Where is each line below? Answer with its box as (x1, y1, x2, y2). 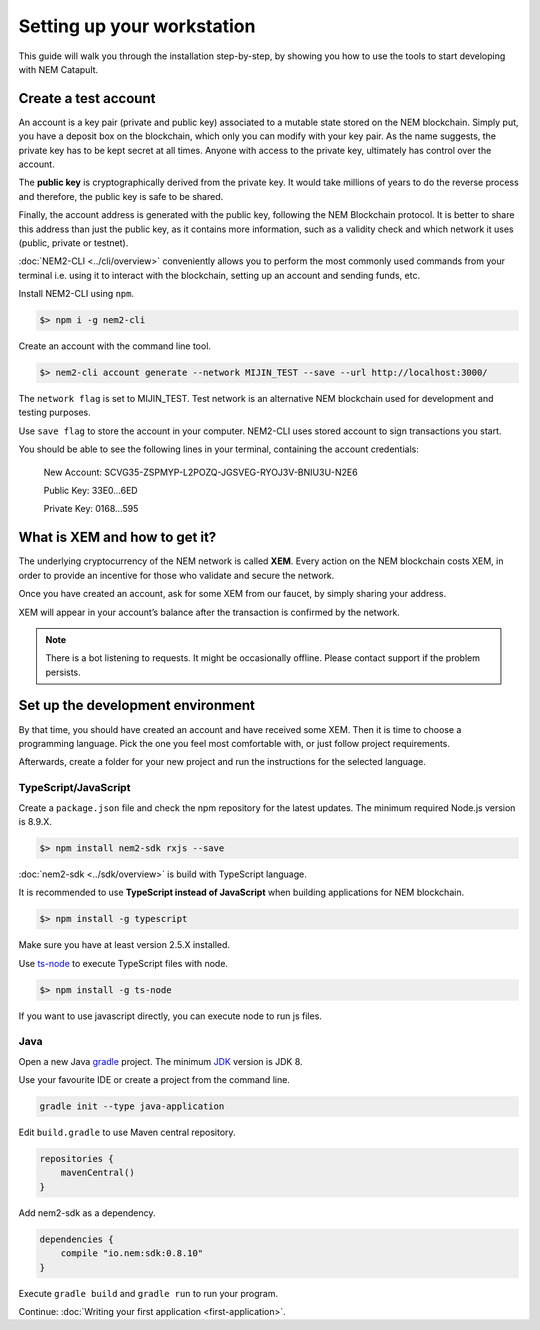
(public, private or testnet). (18, 236, 129, 249)
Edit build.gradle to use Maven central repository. (18, 1126, 236, 1139)
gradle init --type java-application (39, 1101, 225, 1112)
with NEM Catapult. (18, 63, 99, 75)
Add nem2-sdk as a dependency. (18, 1206, 156, 1219)
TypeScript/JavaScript (18, 781, 131, 795)
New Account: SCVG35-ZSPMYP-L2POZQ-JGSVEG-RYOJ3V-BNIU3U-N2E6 (43, 466, 359, 478)
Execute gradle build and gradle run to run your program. (18, 1287, 279, 1299)
